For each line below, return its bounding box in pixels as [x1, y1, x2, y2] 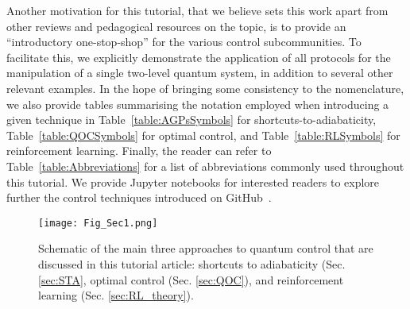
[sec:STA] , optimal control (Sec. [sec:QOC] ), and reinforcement [38, 271, 344, 288]
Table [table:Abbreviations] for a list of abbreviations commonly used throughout [6, 157, 404, 174]
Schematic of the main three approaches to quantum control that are [38, 240, 373, 257]
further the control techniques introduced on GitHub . [6, 189, 272, 206]
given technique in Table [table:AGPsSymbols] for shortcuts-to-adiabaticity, [6, 111, 377, 128]
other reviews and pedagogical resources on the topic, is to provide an [6, 17, 346, 34]
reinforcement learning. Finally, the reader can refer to [6, 142, 272, 159]
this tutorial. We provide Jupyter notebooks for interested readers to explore [6, 173, 380, 190]
